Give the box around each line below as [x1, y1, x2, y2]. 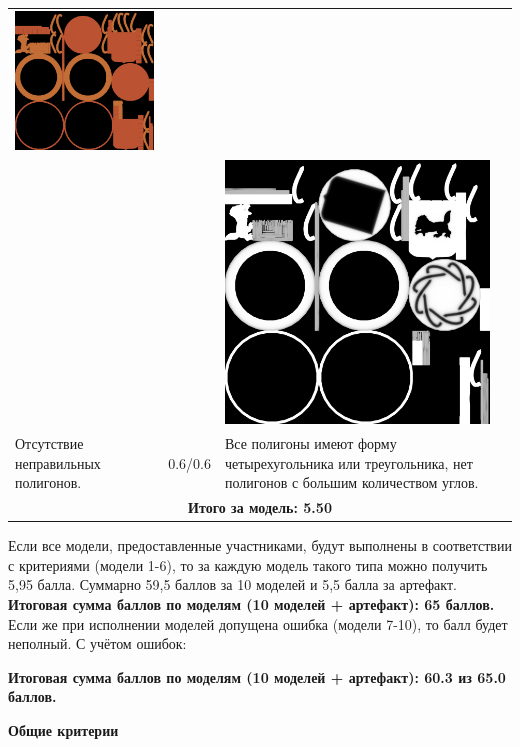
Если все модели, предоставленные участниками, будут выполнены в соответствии [8, 535, 512, 556]
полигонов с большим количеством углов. [224, 472, 479, 493]
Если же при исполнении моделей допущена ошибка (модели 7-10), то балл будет [8, 613, 508, 634]
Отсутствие [15, 433, 84, 454]
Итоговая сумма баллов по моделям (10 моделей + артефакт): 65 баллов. [8, 594, 495, 615]
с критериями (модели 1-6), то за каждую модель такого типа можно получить [8, 554, 488, 575]
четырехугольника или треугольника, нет [224, 452, 473, 473]
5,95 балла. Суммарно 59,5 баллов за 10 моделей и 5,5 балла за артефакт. [8, 574, 457, 595]
